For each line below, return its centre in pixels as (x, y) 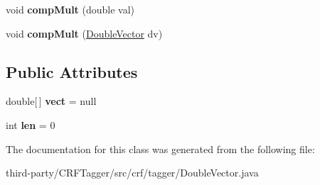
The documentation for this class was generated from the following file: (160, 148)
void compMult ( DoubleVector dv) (84, 33)
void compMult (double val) (70, 9)
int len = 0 (31, 124)
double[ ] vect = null (51, 101)
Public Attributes (72, 71)
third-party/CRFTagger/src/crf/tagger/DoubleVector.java (132, 173)
